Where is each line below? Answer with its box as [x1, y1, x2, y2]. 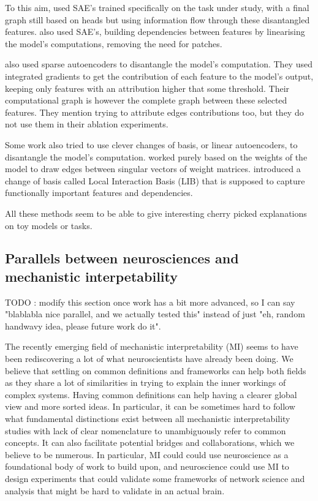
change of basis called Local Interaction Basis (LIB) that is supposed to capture [5, 174, 305, 187]
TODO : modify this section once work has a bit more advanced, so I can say [5, 295, 295, 308]
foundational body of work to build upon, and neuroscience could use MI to [5, 460, 289, 473]
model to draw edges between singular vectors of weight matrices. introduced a [5, 162, 301, 175]
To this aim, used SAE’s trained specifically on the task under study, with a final [5, 1, 309, 13]
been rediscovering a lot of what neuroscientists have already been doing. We [5, 352, 293, 365]
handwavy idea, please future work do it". [5, 319, 161, 332]
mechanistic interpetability [5, 266, 178, 285]
